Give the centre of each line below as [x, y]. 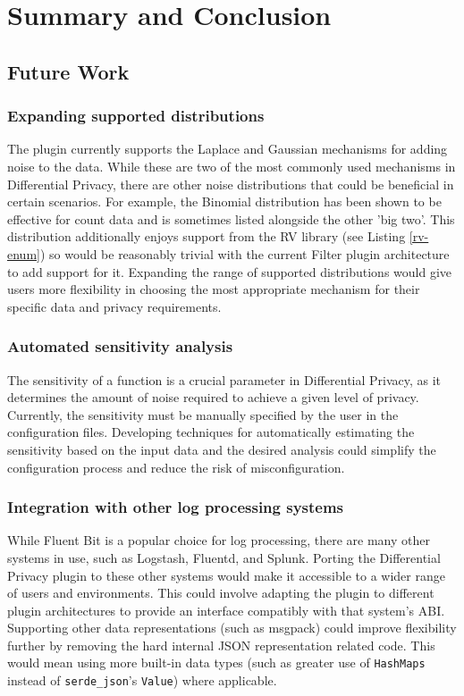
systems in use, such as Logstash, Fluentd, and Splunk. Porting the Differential [224, 557]
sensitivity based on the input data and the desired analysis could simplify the [222, 449]
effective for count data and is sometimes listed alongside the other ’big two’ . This [231, 218]
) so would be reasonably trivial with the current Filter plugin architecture [245, 253]
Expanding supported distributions [136, 116]
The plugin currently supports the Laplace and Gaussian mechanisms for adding [228, 149]
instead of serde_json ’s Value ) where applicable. [142, 680]
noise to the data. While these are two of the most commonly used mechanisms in [232, 166]
